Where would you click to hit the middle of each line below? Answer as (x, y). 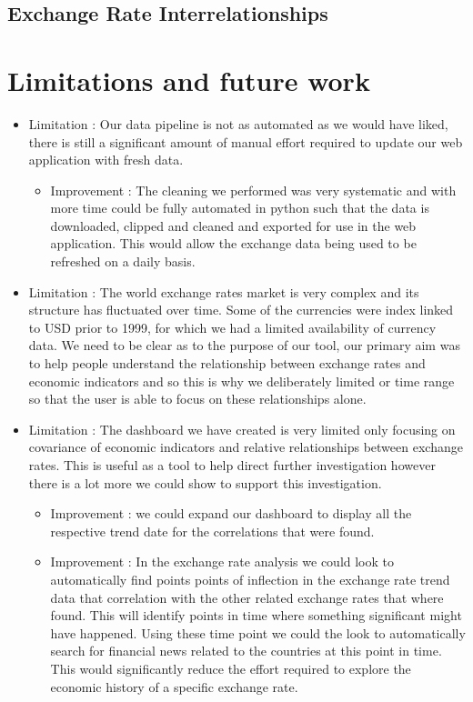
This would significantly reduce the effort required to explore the (231, 668)
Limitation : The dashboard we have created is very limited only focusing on (242, 429)
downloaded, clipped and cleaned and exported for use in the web (233, 225)
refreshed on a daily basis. (123, 261)
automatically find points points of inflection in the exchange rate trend (250, 579)
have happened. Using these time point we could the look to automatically (258, 632)
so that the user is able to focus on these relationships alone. (197, 399)
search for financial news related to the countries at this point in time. (246, 651)
